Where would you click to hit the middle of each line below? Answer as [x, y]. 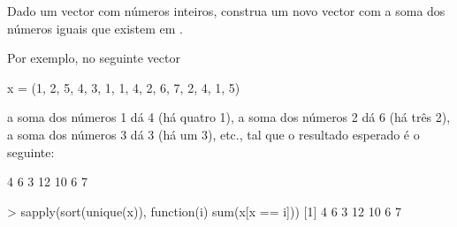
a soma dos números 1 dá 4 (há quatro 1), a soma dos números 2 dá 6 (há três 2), [229, 117]
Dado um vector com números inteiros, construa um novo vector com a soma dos [226, 11]
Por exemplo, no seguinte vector [94, 58]
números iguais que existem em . [95, 28]
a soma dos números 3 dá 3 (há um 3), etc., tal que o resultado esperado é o [213, 134]
